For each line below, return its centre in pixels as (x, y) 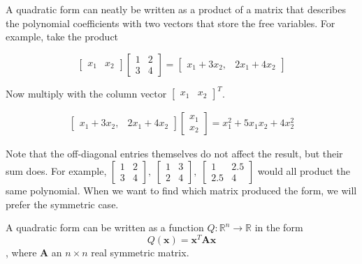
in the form (279, 227)
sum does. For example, (56, 170)
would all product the (304, 170)
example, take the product (62, 37)
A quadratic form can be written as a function (105, 227)
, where (21, 252)
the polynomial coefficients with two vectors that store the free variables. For (171, 23)
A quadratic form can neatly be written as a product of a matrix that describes (176, 9)
